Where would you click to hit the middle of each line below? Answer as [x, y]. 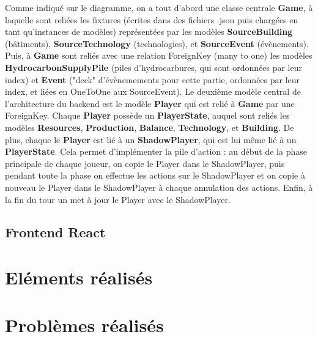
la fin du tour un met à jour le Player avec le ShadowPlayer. [118, 199]
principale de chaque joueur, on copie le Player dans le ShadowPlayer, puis [145, 163]
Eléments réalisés [79, 277]
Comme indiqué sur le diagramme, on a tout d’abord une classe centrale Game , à [159, 7]
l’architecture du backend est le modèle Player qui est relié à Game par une [150, 103]
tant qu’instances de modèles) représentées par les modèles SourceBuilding [149, 31]
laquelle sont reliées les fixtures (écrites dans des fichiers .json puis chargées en [152, 19]
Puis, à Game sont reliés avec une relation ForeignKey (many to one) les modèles [159, 55]
